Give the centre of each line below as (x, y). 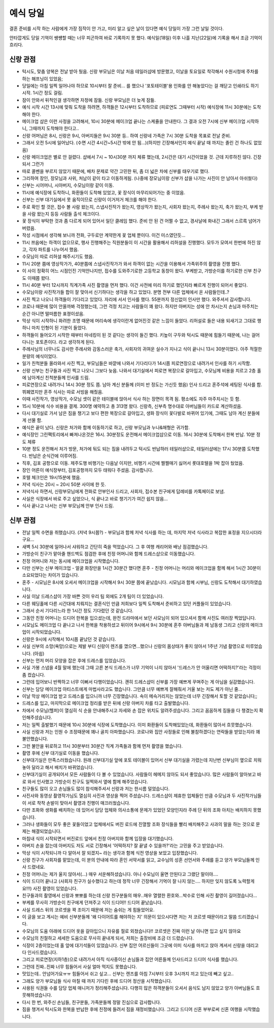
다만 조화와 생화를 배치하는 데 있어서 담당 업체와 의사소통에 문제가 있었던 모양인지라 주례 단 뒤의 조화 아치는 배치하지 (137, 810)
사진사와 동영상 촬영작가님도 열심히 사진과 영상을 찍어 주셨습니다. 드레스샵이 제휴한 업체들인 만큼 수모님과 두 (129, 796)
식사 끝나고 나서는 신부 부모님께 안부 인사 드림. (68, 506)
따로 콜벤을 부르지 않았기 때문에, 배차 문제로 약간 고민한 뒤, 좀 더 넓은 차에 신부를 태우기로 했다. (116, 171)
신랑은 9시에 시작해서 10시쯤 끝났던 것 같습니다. (69, 639)
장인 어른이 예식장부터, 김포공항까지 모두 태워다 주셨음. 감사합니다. (88, 470)
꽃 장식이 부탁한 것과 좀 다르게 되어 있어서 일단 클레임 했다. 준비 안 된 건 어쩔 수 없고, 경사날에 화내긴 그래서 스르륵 (134, 221)
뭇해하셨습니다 (37, 995)
